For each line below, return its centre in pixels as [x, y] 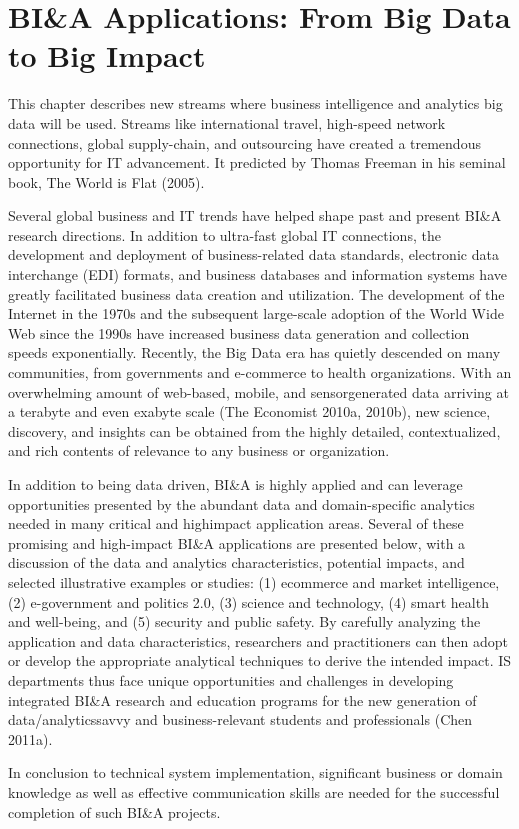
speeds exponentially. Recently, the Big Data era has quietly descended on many [254, 352]
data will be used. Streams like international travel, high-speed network [227, 122]
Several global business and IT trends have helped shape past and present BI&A [255, 215]
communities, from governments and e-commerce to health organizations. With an [260, 372]
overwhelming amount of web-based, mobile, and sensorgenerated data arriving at [258, 391]
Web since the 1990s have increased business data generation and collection [239, 332]
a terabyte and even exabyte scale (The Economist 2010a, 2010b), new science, [249, 411]
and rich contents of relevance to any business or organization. [199, 450]
